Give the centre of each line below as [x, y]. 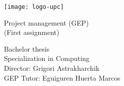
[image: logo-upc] [34, 7]
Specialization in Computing [47, 58]
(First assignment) [32, 32]
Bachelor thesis [27, 48]
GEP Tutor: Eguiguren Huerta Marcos [62, 77]
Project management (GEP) [46, 22]
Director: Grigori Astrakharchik [52, 68]
